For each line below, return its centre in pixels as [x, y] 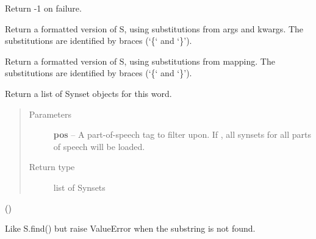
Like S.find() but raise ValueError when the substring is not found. [130, 228]
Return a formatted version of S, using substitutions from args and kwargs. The [154, 28]
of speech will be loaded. [99, 146]
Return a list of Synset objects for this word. [88, 93]
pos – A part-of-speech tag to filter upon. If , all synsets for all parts [182, 134]
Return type [52, 167]
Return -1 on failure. [43, 8]
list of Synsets [79, 187]
